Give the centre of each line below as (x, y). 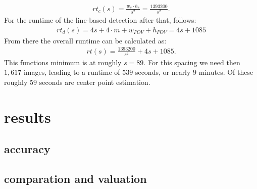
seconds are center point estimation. (95, 82)
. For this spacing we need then (192, 62)
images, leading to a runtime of (72, 72)
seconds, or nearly (163, 72)
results (28, 116)
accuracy (27, 149)
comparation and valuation (75, 179)
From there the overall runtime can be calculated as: (85, 40)
